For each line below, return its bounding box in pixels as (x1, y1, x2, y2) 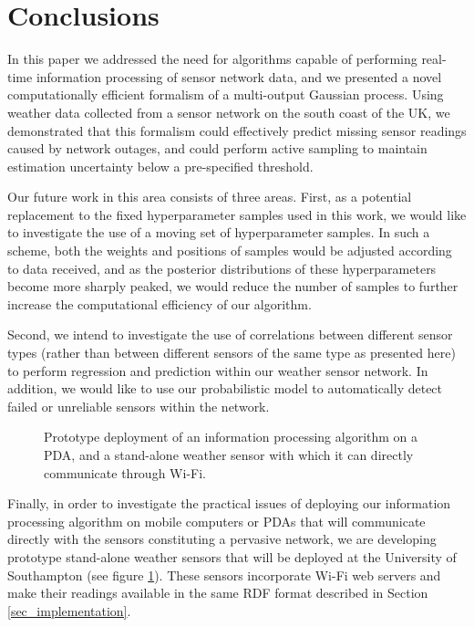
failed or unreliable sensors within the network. (7, 396, 270, 415)
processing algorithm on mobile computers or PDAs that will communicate (7, 511, 426, 530)
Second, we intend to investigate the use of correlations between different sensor (7, 325, 453, 344)
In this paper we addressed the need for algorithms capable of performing (7, 49, 417, 68)
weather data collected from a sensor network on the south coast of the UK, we (7, 102, 450, 121)
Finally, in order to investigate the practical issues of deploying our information (7, 494, 451, 513)
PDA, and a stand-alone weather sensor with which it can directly (44, 445, 414, 464)
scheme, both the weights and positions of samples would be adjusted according (7, 241, 452, 260)
